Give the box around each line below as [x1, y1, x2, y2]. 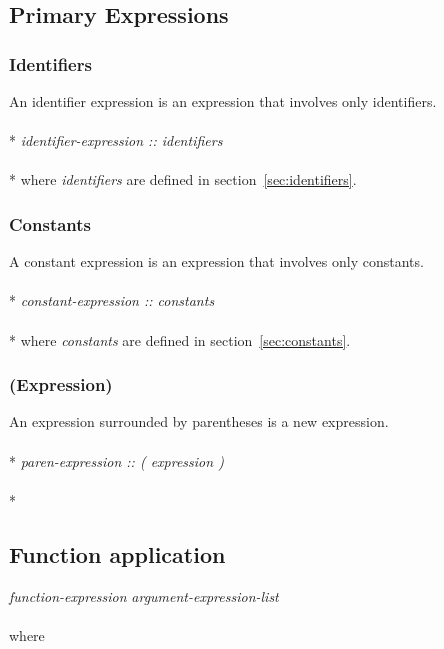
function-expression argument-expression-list [9, 585, 279, 606]
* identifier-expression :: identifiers [9, 130, 223, 151]
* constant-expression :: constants [9, 290, 215, 311]
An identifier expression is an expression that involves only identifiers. [9, 91, 437, 111]
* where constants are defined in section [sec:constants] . [9, 329, 351, 350]
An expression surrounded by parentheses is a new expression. [9, 411, 389, 432]
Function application [9, 538, 226, 569]
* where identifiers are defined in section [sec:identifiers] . [9, 169, 357, 190]
